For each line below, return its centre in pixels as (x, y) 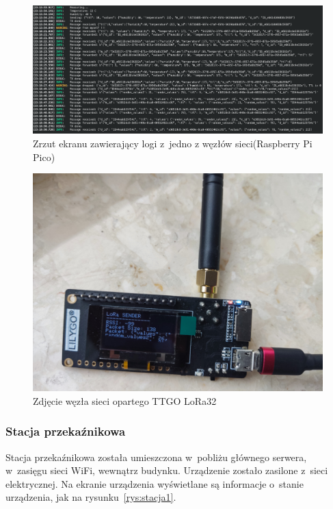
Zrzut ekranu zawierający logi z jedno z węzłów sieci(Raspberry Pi (173, 143)
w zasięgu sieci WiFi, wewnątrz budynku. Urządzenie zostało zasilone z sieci (167, 470)
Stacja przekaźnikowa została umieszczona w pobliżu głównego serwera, (156, 457)
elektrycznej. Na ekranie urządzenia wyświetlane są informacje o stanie (155, 483)
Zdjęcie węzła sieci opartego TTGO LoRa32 (125, 400)
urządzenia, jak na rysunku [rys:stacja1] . (91, 497)
